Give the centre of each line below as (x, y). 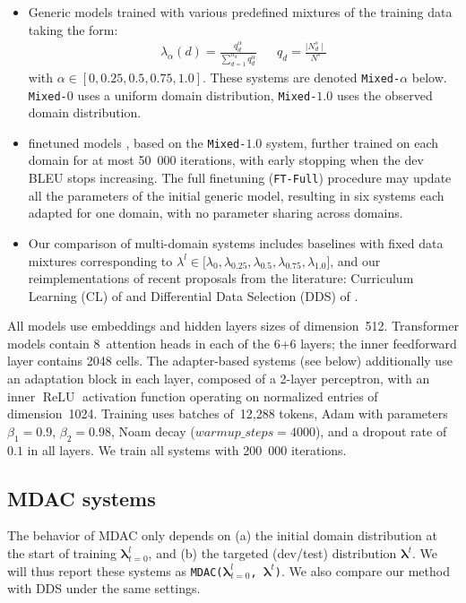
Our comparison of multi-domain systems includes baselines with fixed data (236, 242)
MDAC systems (82, 498)
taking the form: (73, 29)
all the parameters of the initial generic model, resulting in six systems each (236, 195)
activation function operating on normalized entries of (230, 396)
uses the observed (384, 95)
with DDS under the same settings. (104, 588)
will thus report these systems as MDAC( (115, 570)
